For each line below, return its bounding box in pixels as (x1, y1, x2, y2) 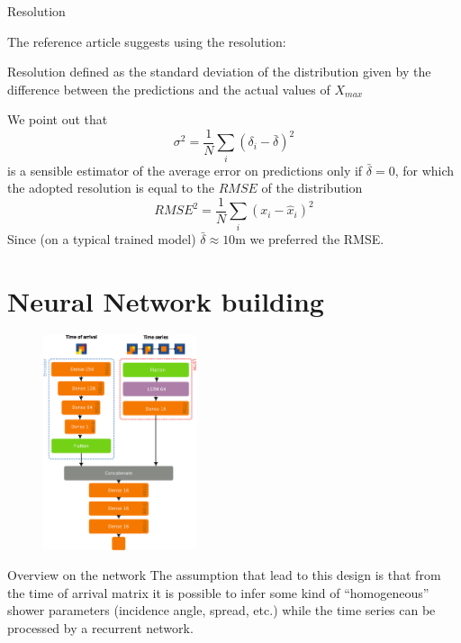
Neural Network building (7, 282, 324, 319)
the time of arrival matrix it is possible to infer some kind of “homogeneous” (7, 583, 429, 602)
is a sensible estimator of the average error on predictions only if (7, 160, 363, 179)
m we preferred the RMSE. (235, 229, 384, 248)
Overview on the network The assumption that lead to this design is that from (7, 566, 441, 584)
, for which (394, 160, 455, 179)
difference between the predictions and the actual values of (7, 79, 330, 98)
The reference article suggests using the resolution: (7, 32, 286, 50)
